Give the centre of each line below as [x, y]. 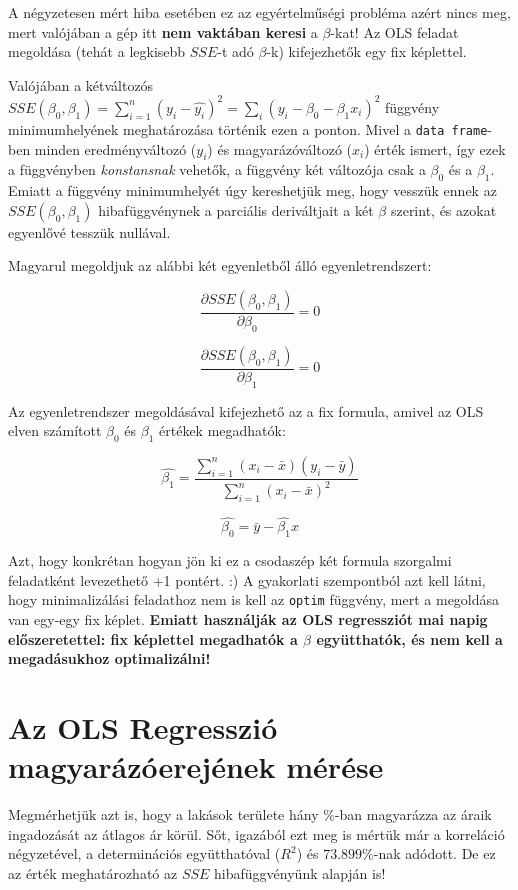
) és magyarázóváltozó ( [280, 148]
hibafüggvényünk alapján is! [300, 872]
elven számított [55, 430]
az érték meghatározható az [93, 872]
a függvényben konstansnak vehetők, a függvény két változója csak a [217, 169]
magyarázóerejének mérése [196, 766]
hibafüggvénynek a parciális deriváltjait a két [236, 209]
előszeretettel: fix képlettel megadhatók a [153, 638]
